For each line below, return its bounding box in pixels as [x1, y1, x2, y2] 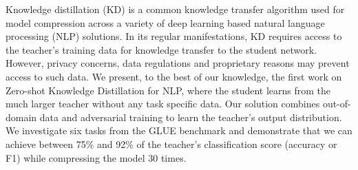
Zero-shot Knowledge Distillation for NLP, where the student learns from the [6, 83, 331, 97]
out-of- [322, 96, 351, 111]
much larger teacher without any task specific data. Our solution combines [6, 96, 320, 111]
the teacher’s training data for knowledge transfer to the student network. [6, 42, 317, 56]
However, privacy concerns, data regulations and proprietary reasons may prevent [6, 56, 350, 70]
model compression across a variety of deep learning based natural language [6, 15, 325, 30]
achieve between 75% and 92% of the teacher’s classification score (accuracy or [6, 136, 337, 151]
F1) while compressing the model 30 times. [6, 150, 187, 164]
